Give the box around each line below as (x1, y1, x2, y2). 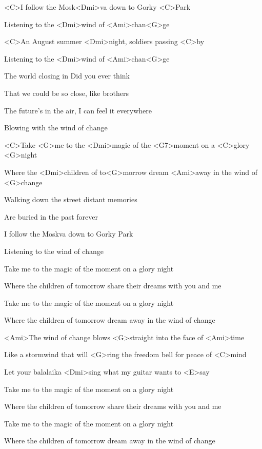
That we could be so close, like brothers (4, 87, 129, 98)
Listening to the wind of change (4, 245, 104, 256)
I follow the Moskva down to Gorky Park (4, 228, 133, 239)
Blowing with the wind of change (4, 122, 108, 133)
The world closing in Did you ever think (4, 70, 130, 81)
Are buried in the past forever (4, 211, 98, 222)
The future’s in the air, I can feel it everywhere (4, 105, 152, 115)
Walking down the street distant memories (4, 194, 137, 205)
